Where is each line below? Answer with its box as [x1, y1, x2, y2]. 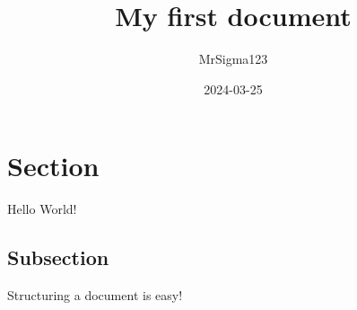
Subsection [7, 244, 109, 271]
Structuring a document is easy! [7, 286, 183, 305]
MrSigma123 [198, 49, 268, 68]
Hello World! [7, 199, 77, 218]
